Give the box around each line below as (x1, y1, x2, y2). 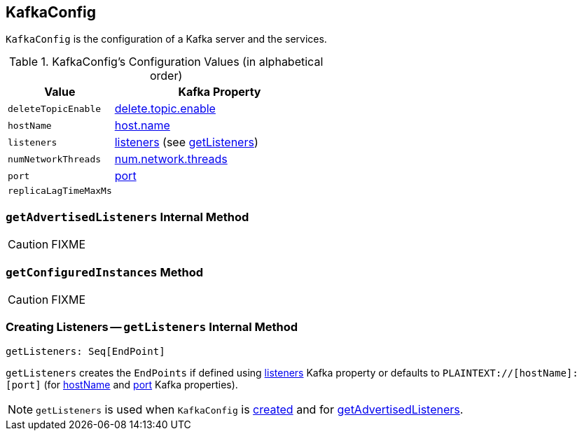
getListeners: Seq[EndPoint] (6, 345, 165, 357)
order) (149, 69, 183, 83)
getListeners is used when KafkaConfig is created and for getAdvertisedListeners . (36, 402, 464, 416)
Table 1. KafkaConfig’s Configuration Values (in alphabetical (8, 55, 324, 69)
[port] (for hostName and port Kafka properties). (6, 378, 238, 391)
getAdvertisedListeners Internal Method (6, 209, 249, 224)
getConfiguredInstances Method (6, 265, 204, 279)
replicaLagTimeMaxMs (8, 185, 112, 197)
